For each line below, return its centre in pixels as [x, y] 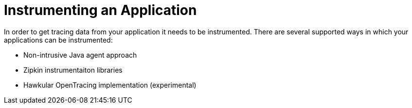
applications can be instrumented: [58, 40]
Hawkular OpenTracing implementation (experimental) [110, 85]
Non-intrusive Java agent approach [80, 55]
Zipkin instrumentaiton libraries [73, 70]
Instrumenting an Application [100, 10]
